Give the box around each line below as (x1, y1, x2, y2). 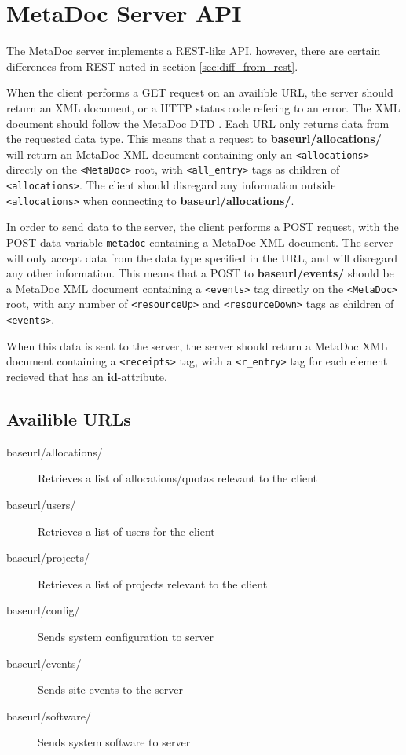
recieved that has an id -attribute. (6, 368, 167, 384)
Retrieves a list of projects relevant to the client (38, 575, 268, 592)
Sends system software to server (38, 734, 191, 750)
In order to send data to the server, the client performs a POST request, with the (6, 218, 399, 235)
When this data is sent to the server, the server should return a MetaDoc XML (6, 337, 388, 354)
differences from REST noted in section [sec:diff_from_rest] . (6, 57, 298, 74)
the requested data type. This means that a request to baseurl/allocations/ (6, 130, 382, 147)
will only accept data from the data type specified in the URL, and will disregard (6, 249, 398, 266)
